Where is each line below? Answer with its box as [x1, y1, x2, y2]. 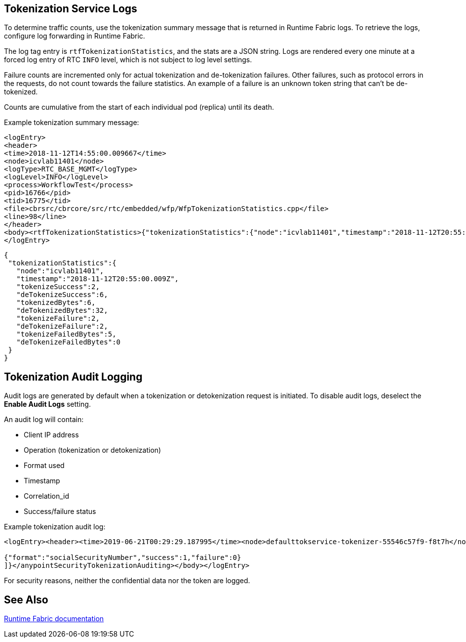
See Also [4, 593, 48, 606]
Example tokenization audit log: [4, 522, 106, 531]
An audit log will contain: [4, 415, 84, 424]
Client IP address [24, 430, 79, 439]
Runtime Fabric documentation [4, 614, 104, 623]
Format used [24, 461, 65, 470]
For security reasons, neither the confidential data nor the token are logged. [4, 576, 250, 585]
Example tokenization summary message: [4, 118, 139, 127]
